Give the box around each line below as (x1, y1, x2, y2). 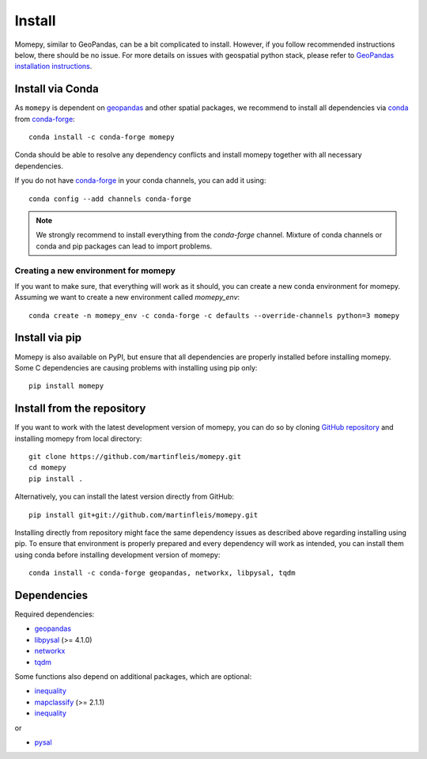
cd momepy (28, 463, 66, 472)
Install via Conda (14, 82, 99, 96)
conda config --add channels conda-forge (28, 194, 191, 203)
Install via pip (14, 331, 82, 344)
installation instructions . (14, 62, 93, 71)
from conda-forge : (14, 114, 75, 123)
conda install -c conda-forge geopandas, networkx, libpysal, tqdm (28, 568, 296, 578)
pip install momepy (28, 381, 104, 391)
